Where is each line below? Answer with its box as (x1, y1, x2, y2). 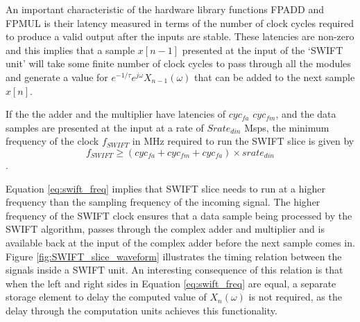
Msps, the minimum (244, 120, 329, 134)
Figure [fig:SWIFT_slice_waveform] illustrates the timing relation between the (6, 249, 342, 263)
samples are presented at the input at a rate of (6, 120, 204, 134)
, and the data (275, 107, 336, 121)
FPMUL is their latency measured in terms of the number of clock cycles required (6, 15, 354, 30)
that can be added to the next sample (194, 69, 355, 84)
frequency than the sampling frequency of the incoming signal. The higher (6, 195, 320, 209)
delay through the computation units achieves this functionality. (6, 303, 277, 317)
